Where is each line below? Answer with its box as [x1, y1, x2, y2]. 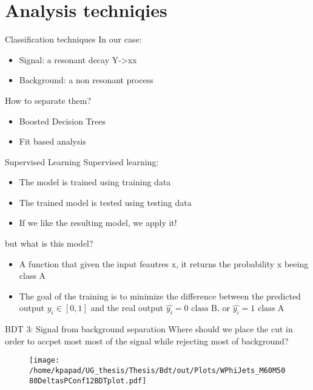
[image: [29, 356, 60, 365]
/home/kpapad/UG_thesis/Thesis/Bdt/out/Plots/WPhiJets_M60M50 [29, 366, 286, 375]
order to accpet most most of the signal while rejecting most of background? [5, 334, 289, 347]
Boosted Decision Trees [19, 114, 106, 127]
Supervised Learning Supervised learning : [5, 155, 159, 168]
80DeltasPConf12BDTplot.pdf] [29, 376, 147, 385]
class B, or [191, 304, 230, 313]
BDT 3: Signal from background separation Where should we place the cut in [5, 323, 293, 335]
